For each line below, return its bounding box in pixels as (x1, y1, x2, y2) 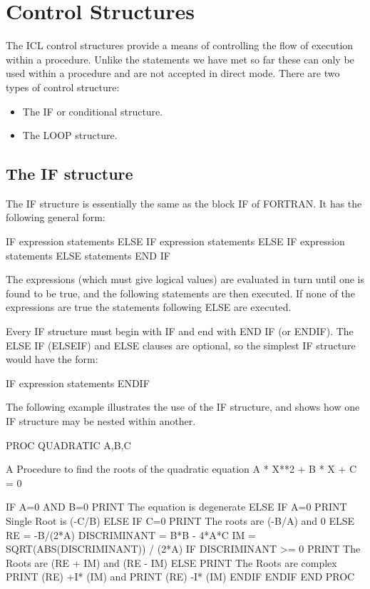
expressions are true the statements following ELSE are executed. (6, 299, 292, 314)
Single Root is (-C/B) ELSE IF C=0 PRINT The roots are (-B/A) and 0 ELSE (6, 513, 355, 528)
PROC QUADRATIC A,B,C (6, 437, 131, 452)
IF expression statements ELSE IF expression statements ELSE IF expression (6, 234, 345, 249)
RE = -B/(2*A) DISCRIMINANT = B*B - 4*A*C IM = (6, 527, 256, 542)
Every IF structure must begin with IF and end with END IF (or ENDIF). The (6, 324, 354, 339)
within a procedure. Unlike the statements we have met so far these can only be (6, 51, 354, 66)
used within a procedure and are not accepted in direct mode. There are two (6, 66, 340, 81)
